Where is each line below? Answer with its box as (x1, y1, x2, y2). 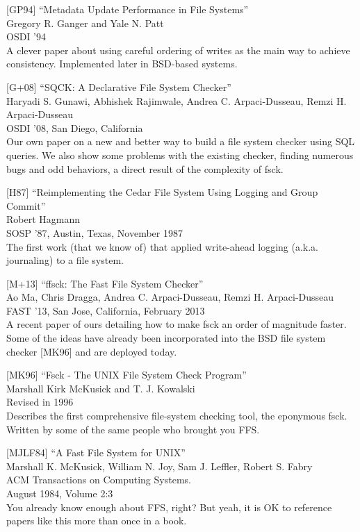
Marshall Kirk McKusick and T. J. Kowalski (6, 381, 195, 395)
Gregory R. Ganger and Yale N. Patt (6, 15, 164, 30)
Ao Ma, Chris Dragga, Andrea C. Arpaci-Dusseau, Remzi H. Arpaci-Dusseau (6, 290, 334, 304)
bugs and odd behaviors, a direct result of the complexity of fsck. (6, 161, 284, 176)
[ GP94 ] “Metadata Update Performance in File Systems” (6, 2, 249, 16)
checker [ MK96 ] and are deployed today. (6, 344, 177, 358)
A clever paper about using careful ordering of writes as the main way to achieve (6, 42, 350, 57)
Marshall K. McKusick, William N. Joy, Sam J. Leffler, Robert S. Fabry (6, 458, 313, 473)
